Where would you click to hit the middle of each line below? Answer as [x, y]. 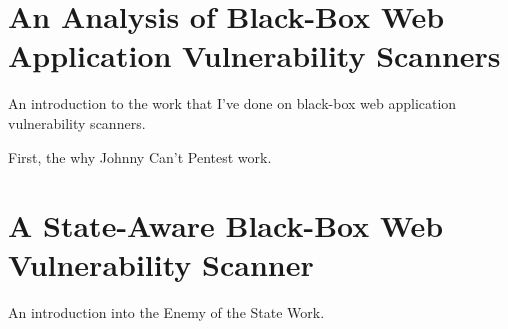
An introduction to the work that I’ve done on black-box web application [232, 103]
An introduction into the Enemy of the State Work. [166, 312]
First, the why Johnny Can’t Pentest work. [140, 156]
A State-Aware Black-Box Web [226, 225]
